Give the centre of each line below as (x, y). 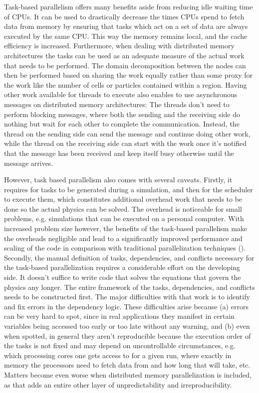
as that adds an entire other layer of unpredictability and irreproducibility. (118, 384)
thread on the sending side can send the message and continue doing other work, (127, 133)
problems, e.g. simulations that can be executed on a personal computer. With (124, 218)
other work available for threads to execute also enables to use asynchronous (121, 94)
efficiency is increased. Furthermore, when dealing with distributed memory (119, 46)
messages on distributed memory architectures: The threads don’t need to (117, 104)
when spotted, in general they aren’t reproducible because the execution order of (128, 335)
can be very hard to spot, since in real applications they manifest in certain (120, 316)
